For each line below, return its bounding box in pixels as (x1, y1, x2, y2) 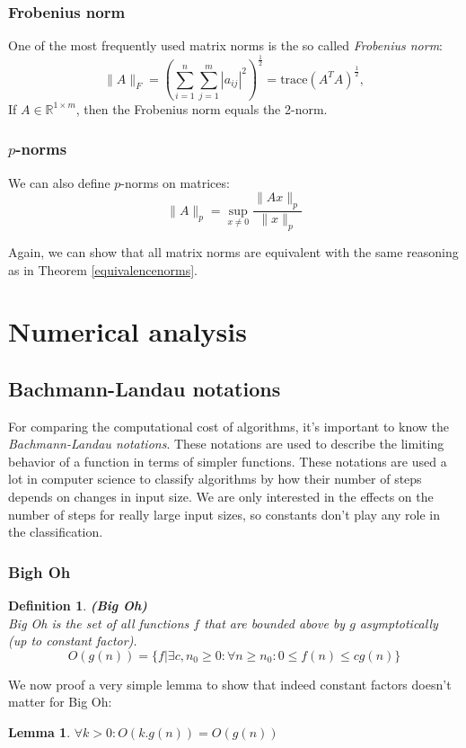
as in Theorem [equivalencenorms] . (8, 260, 198, 279)
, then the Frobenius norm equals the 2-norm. (75, 99, 328, 118)
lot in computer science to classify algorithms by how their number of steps (8, 469, 422, 488)
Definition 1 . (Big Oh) (8, 596, 147, 615)
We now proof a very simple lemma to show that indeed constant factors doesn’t (8, 674, 452, 693)
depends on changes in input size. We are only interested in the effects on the (8, 487, 434, 506)
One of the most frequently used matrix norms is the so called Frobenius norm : (8, 36, 443, 55)
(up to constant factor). (8, 631, 137, 650)
